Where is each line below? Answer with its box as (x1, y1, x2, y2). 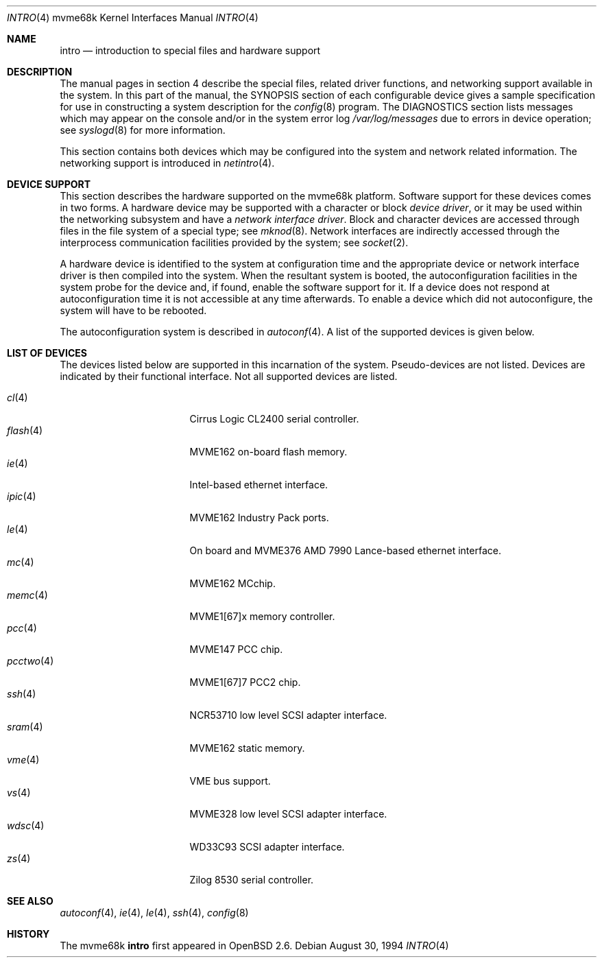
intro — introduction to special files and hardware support (60, 45, 321, 56)
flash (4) (7, 425, 43, 436)
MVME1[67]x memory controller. (189, 610, 335, 622)
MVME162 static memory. (189, 742, 305, 754)
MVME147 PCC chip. (189, 643, 283, 655)
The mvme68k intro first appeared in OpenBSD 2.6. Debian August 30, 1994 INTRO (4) (60, 940, 449, 951)
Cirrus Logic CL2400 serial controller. (189, 413, 359, 425)
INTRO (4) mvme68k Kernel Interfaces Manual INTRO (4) (7, 12, 258, 23)
